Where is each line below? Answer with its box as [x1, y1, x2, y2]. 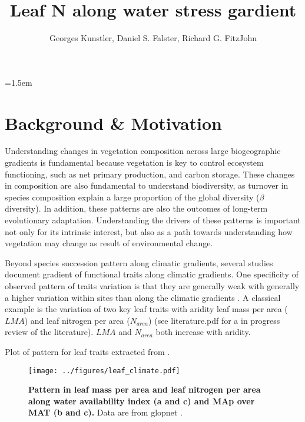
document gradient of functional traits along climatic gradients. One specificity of [5, 268, 299, 280]
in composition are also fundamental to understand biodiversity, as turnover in [5, 179, 289, 192]
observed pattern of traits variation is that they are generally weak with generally [5, 279, 300, 292]
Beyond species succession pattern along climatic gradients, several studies [5, 256, 273, 269]
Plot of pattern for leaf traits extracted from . [5, 345, 170, 357]
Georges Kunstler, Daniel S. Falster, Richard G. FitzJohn [49, 32, 257, 44]
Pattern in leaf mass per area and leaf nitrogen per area [28, 383, 261, 396]
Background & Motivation [5, 110, 223, 135]
